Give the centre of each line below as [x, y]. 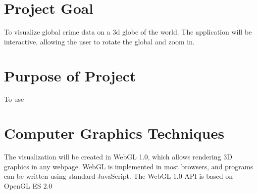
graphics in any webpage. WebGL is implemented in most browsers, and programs [128, 166]
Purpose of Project [70, 75]
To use [14, 99]
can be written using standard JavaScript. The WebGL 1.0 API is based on [118, 176]
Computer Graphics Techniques [114, 133]
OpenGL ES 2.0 [28, 185]
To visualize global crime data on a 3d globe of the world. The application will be [128, 32]
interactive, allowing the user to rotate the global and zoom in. [99, 41]
